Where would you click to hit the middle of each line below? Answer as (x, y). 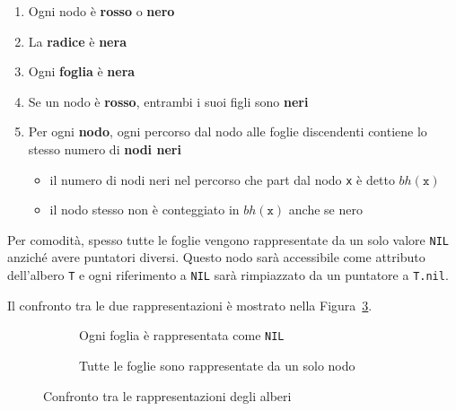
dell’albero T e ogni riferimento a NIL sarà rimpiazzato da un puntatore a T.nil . (228, 275)
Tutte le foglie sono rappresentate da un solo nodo (217, 365)
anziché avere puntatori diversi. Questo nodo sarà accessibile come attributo (216, 257)
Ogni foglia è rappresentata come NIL (182, 335)
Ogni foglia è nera (82, 71)
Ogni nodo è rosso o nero (101, 11)
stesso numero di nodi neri (105, 149)
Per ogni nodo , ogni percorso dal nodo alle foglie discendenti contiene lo (228, 131)
